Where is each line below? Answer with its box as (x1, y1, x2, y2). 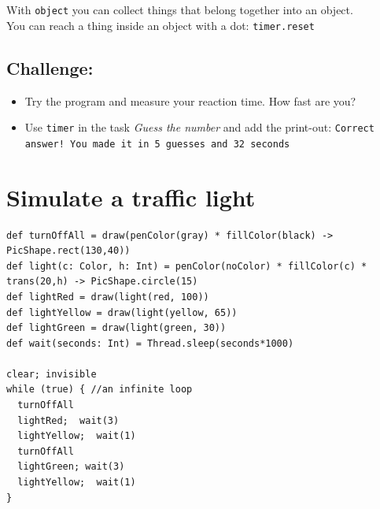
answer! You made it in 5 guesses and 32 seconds (24, 138, 290, 150)
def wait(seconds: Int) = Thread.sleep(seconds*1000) (6, 337, 294, 349)
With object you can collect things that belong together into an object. (6, 2, 353, 17)
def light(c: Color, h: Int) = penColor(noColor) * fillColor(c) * (6, 260, 367, 272)
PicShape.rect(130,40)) (6, 245, 131, 257)
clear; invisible (6, 368, 97, 380)
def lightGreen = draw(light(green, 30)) (6, 322, 227, 334)
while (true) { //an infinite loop (6, 384, 193, 396)
